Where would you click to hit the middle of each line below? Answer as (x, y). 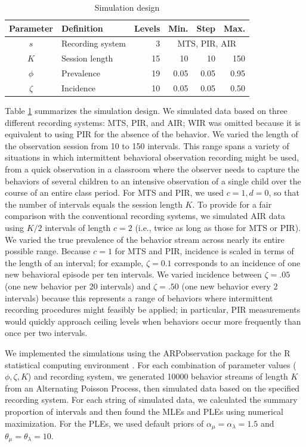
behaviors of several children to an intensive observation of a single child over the (153, 181)
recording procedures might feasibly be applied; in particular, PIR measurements (153, 309)
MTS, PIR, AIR (207, 43)
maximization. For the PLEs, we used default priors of (104, 423)
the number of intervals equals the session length (94, 204)
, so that (284, 192)
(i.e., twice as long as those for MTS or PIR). (218, 227)
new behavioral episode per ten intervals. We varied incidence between (133, 274)
